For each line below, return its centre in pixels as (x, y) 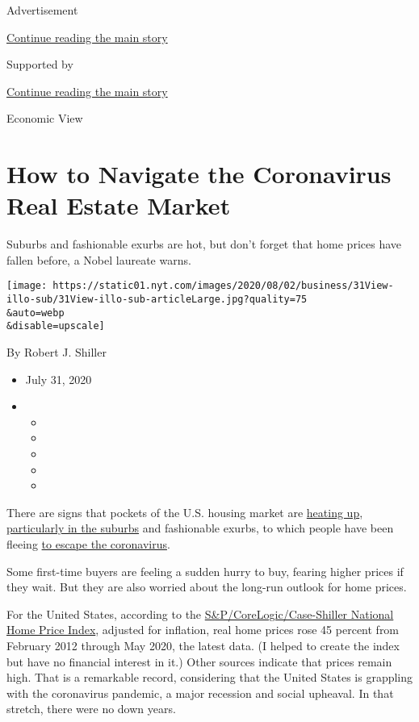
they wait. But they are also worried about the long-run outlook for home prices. (207, 587)
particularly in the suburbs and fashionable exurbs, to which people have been (200, 528)
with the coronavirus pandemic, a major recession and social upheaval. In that (200, 693)
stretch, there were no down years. (91, 709)
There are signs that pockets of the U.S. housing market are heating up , (185, 512)
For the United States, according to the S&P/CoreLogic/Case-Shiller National (200, 613)
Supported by (40, 64)
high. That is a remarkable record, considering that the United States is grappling (210, 677)
